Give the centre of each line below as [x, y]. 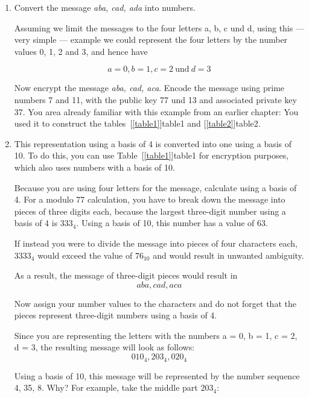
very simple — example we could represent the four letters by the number [151, 39]
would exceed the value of [85, 255]
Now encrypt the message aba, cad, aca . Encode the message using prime [149, 88]
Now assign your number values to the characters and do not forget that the [155, 303]
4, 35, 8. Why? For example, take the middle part [106, 387]
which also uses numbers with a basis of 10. [94, 167]
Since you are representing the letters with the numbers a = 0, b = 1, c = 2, [156, 335]
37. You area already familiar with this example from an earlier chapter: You [156, 111]
